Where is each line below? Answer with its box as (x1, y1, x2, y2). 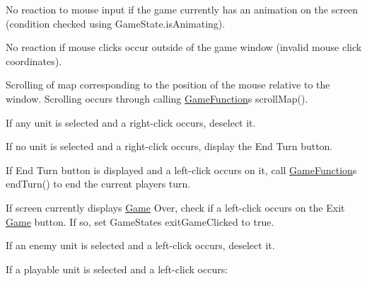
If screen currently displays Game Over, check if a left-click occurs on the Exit (6, 200, 345, 214)
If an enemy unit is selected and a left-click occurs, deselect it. (6, 238, 275, 253)
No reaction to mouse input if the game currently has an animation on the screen (6, 2, 359, 16)
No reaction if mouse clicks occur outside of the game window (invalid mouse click (6, 40, 362, 55)
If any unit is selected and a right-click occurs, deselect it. (6, 115, 256, 130)
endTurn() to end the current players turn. (6, 176, 191, 191)
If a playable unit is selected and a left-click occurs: (6, 261, 228, 276)
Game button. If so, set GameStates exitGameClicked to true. (6, 214, 274, 229)
